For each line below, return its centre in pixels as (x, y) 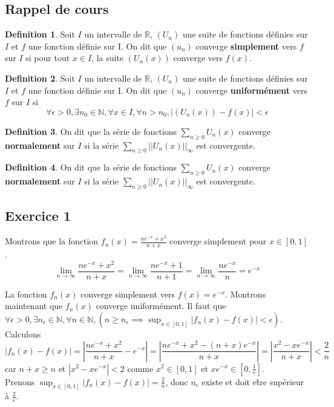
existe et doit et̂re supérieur (253, 381)
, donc (177, 381)
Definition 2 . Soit (40, 78)
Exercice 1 (38, 216)
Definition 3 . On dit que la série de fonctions (91, 131)
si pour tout (48, 58)
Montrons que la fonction (52, 241)
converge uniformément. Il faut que (161, 306)
